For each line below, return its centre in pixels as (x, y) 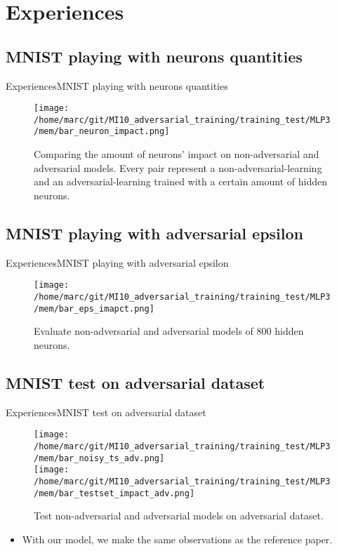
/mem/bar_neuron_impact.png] (102, 132)
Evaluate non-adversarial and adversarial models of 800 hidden (169, 331)
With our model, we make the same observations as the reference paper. (177, 539)
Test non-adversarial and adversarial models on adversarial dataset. (179, 516)
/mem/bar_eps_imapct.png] (94, 308)
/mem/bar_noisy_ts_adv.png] (99, 458)
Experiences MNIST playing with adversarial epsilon (117, 262)
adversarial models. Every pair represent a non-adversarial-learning (178, 167)
